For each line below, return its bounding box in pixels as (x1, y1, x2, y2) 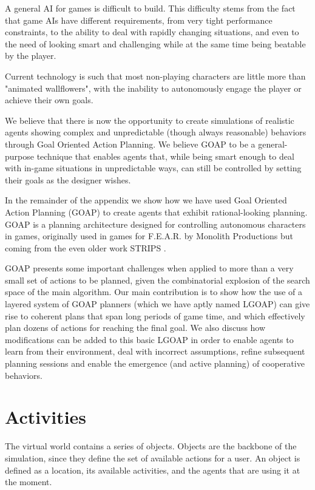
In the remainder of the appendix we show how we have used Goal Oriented (5, 194, 287, 206)
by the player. (5, 49, 56, 62)
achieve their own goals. (5, 94, 93, 106)
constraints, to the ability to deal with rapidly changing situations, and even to (5, 26, 299, 38)
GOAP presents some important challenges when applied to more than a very (5, 262, 294, 274)
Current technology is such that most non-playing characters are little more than (5, 69, 306, 82)
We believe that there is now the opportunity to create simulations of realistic (5, 114, 294, 126)
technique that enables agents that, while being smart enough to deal (36, 149, 294, 162)
